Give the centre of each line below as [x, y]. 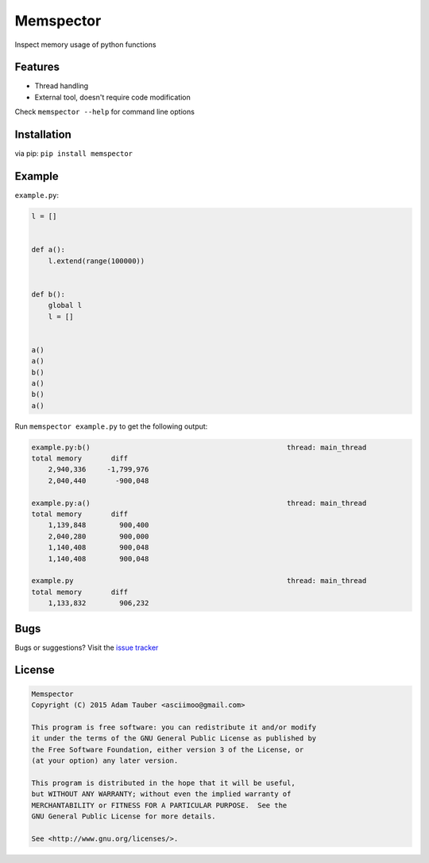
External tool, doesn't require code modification [112, 97]
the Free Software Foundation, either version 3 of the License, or [168, 749]
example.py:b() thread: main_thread [199, 447]
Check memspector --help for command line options [104, 112]
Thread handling [62, 86]
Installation [43, 135]
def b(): [48, 294]
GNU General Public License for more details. [124, 816]
